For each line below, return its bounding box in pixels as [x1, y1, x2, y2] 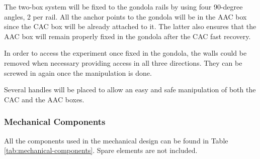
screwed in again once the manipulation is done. [4, 67, 152, 78]
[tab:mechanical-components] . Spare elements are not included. [4, 145, 198, 155]
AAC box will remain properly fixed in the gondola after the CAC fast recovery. [4, 31, 251, 41]
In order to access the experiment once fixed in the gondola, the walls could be [4, 48, 247, 58]
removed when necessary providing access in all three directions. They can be [4, 57, 242, 68]
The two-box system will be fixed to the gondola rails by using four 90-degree [4, 2, 243, 12]
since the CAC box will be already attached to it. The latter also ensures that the [4, 21, 256, 32]
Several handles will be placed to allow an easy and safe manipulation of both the [4, 84, 256, 95]
